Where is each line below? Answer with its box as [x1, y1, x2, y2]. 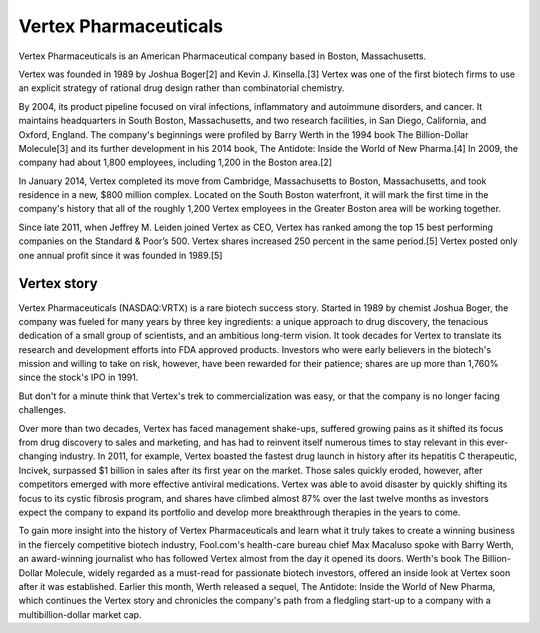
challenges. [18, 404, 67, 416]
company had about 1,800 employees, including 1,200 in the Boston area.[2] [18, 156, 333, 169]
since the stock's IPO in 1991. [18, 371, 139, 384]
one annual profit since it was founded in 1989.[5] [18, 249, 223, 261]
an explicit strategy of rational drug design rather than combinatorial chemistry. [18, 82, 345, 94]
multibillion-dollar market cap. [18, 608, 142, 620]
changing [18, 450, 58, 462]
